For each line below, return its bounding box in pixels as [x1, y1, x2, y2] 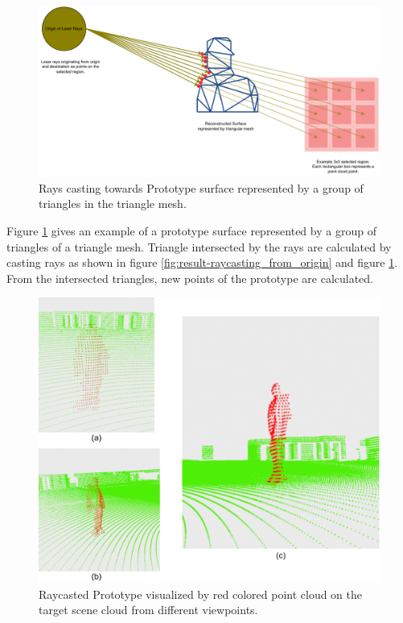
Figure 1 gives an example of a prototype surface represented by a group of [6, 222, 376, 239]
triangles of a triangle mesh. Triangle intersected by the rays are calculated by [6, 238, 392, 255]
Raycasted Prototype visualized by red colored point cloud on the [39, 585, 363, 602]
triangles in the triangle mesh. [39, 195, 187, 212]
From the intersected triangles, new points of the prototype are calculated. [6, 269, 374, 286]
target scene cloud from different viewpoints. [39, 601, 258, 618]
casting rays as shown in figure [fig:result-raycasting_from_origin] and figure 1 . [6, 254, 398, 271]
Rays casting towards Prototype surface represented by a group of [39, 179, 364, 196]
